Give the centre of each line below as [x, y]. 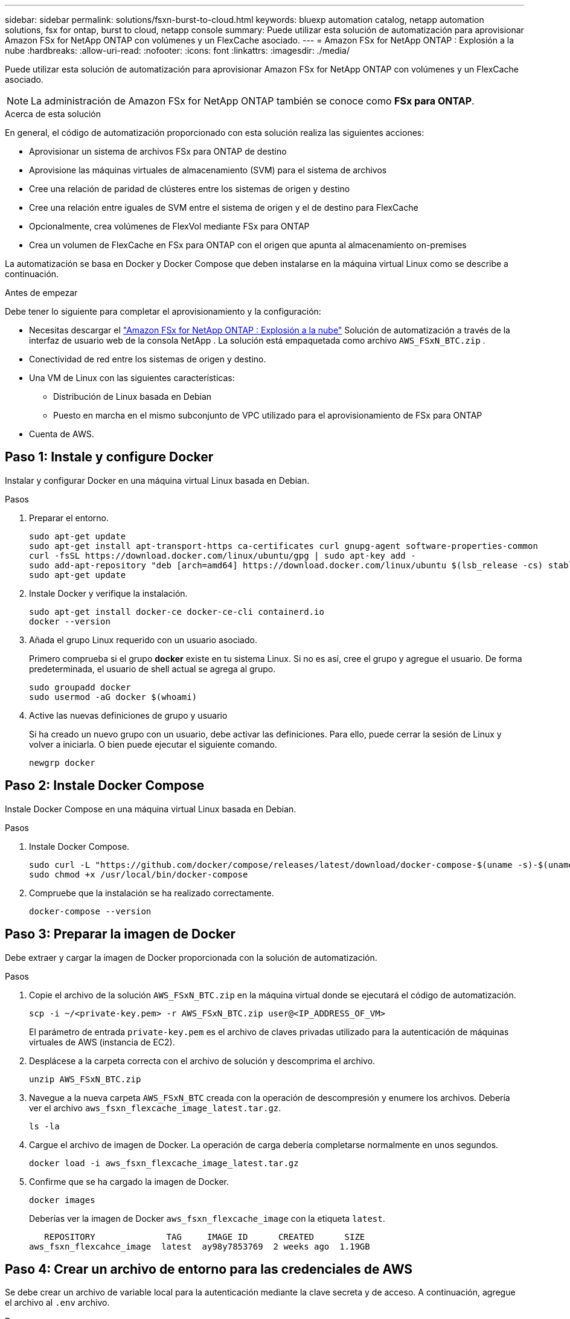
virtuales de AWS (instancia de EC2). [102, 1042]
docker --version [70, 621]
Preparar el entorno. [69, 518]
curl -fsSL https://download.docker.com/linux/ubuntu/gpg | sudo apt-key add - [223, 555]
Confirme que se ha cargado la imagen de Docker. [129, 1181]
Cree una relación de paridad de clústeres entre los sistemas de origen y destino [190, 189]
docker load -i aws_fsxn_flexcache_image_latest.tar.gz [164, 1163]
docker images [62, 1200]
